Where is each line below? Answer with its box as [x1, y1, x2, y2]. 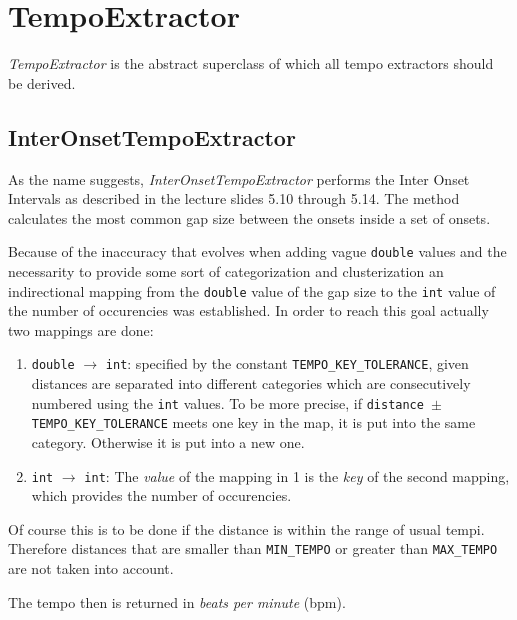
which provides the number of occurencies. [31, 485, 292, 506]
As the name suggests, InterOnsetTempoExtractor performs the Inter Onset [8, 168, 470, 189]
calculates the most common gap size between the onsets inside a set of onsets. [8, 207, 491, 228]
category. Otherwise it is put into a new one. [31, 431, 305, 452]
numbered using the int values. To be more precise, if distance [31, 392, 424, 413]
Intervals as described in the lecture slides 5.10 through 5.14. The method [8, 188, 460, 209]
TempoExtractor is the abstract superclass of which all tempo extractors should [8, 53, 494, 74]
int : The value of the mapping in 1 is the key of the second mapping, [84, 465, 510, 486]
